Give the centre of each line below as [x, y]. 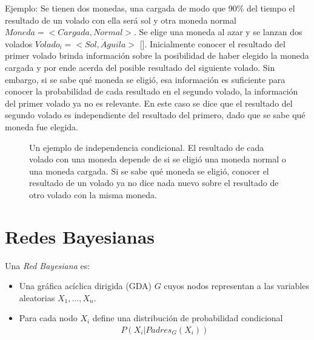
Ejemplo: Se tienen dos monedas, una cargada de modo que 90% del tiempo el [150, 8]
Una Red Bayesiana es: [48, 265]
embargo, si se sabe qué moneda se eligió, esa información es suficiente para [145, 79]
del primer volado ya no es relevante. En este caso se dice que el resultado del [149, 103]
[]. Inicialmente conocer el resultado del [212, 43]
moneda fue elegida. [42, 126]
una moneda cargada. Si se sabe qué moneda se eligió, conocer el [149, 171]
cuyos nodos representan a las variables [236, 286]
